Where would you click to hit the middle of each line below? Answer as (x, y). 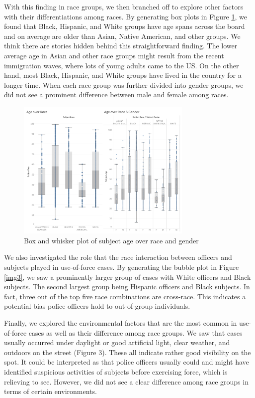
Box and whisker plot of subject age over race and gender (111, 240)
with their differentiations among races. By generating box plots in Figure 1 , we (126, 16)
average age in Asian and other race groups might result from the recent (114, 55)
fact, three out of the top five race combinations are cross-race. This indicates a (125, 296)
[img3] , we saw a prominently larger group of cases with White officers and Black (127, 277)
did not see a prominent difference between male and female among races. (116, 95)
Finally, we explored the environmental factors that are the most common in (121, 323)
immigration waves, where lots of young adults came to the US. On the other (122, 65)
